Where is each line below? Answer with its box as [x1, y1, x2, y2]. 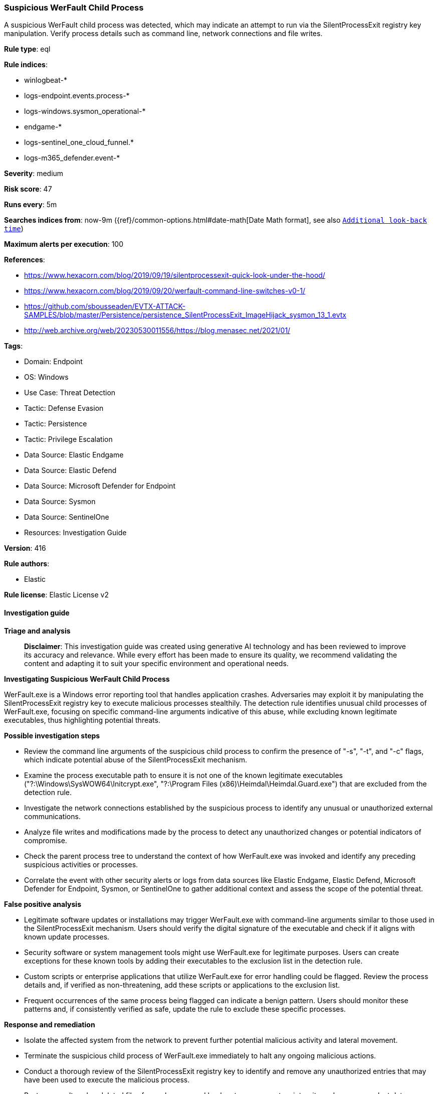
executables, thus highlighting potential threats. [4, 715, 160, 724]
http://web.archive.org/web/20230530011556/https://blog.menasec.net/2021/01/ [24, 326, 291, 335]
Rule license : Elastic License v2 [4, 590, 109, 599]
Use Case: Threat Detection [24, 388, 116, 397]
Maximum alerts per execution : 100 [4, 240, 124, 249]
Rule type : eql [4, 45, 51, 54]
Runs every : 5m [4, 200, 57, 209]
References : [4, 255, 45, 264]
